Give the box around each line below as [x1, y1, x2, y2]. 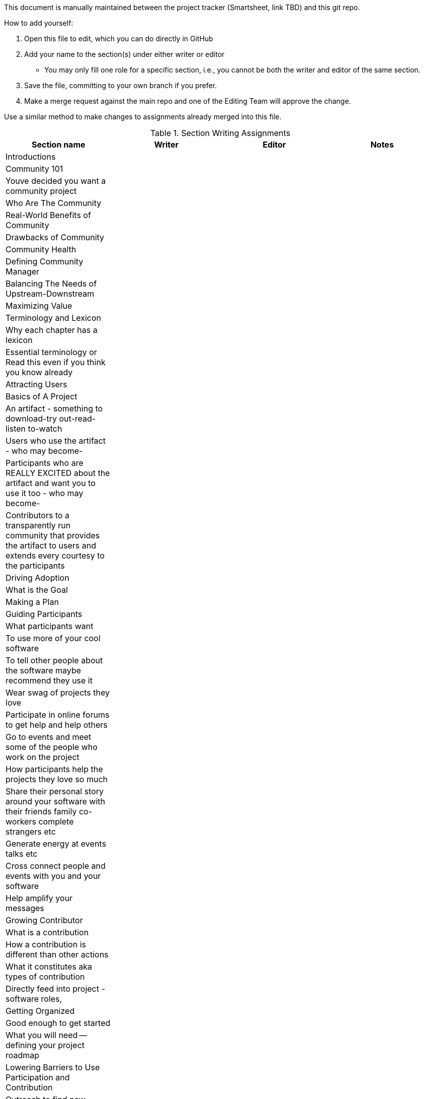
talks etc [6, 849, 38, 859]
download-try [6, 414, 57, 424]
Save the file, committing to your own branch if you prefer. [24, 81, 217, 90]
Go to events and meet [6, 732, 92, 742]
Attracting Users [6, 379, 67, 389]
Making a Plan [6, 597, 59, 607]
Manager [6, 266, 40, 277]
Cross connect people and [6, 861, 106, 871]
